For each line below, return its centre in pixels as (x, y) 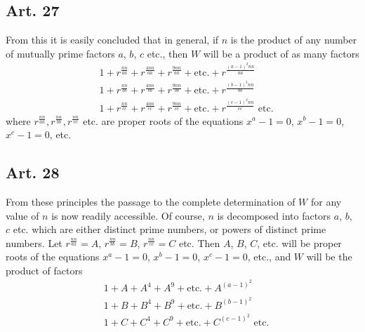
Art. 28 (33, 172)
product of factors (44, 270)
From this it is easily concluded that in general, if (112, 40)
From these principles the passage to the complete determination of (151, 201)
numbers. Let (34, 243)
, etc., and (269, 257)
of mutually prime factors (60, 53)
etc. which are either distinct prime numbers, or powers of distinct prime (170, 229)
